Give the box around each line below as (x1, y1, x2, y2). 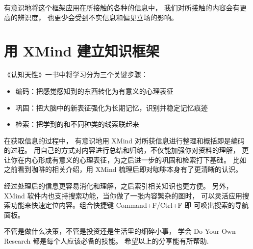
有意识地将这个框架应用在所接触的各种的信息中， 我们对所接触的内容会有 (4, 2, 240, 12)
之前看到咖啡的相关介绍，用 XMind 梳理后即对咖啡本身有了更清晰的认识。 (4, 164, 243, 174)
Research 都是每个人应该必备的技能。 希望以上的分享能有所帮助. (4, 236, 209, 246)
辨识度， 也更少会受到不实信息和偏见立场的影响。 (17, 12, 178, 22)
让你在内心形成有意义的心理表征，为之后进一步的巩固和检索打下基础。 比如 (4, 154, 247, 165)
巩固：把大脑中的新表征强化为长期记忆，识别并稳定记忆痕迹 (15, 102, 208, 112)
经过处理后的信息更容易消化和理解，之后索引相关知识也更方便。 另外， (4, 181, 233, 191)
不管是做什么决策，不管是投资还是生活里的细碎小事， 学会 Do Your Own (4, 226, 236, 236)
